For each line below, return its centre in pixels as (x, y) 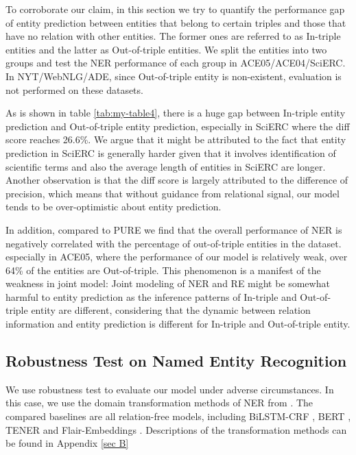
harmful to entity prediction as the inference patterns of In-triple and (151, 296)
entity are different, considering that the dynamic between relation (171, 310)
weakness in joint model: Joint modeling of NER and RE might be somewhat (168, 283)
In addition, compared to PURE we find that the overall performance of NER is (174, 229)
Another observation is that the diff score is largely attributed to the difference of (177, 180)
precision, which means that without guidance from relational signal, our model (173, 193)
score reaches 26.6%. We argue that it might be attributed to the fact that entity (176, 139)
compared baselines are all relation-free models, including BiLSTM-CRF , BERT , (178, 416)
